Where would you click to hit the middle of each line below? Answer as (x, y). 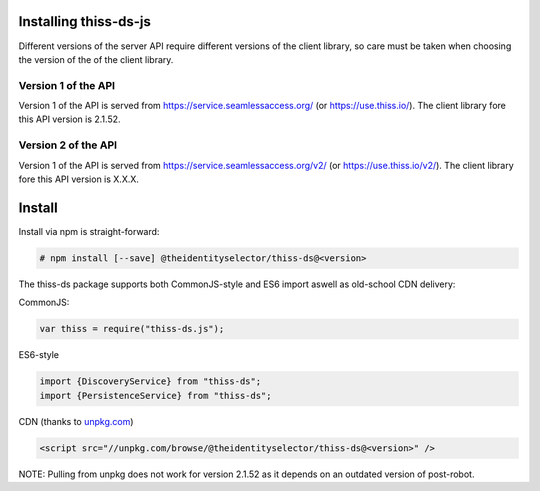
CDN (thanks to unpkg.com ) (76, 421)
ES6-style (39, 355)
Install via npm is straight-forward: (89, 231)
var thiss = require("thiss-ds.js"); (132, 329)
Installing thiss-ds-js (85, 21)
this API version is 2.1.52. (69, 119)
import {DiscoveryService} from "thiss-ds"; (150, 381)
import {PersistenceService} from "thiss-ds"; (155, 395)
